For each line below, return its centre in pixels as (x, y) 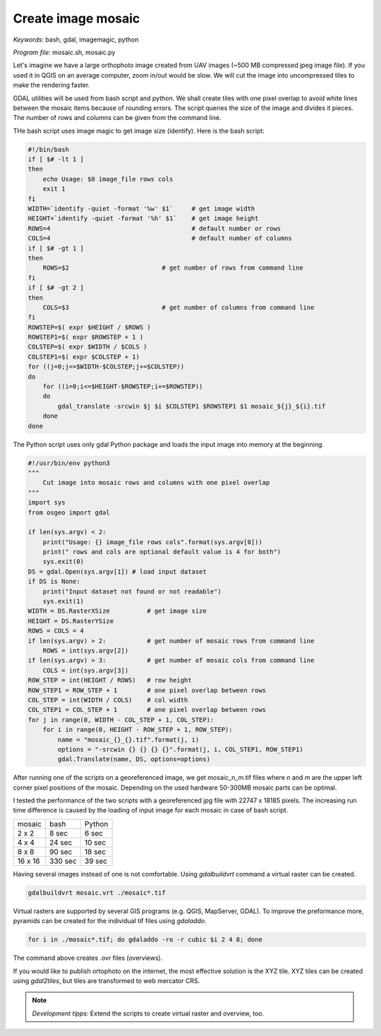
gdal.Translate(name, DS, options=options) (134, 759)
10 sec (96, 842)
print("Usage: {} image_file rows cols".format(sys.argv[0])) (152, 542)
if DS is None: (54, 582)
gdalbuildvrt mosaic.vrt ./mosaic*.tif (97, 892)
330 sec (63, 861)
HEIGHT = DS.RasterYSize (71, 621)
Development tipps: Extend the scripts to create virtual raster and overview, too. (148, 1013)
